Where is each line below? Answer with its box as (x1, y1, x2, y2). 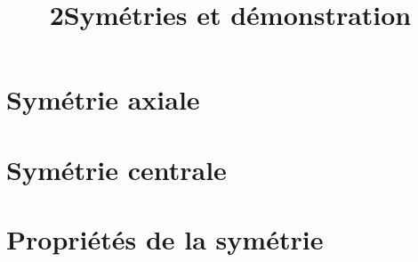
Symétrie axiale (6, 81, 200, 118)
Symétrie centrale (6, 151, 227, 187)
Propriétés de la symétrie (6, 221, 324, 258)
